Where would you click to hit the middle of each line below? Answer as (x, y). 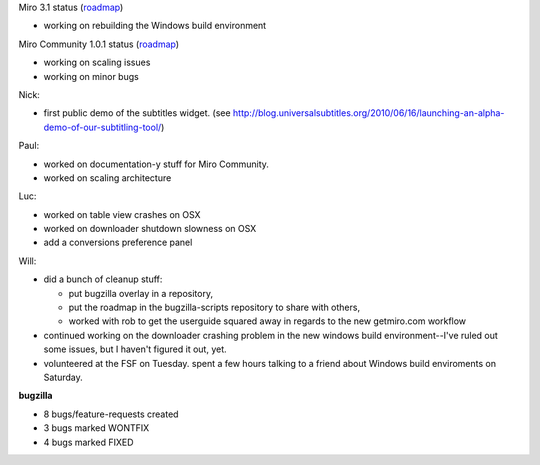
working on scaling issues (97, 62)
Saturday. (63, 377)
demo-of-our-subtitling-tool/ (102, 127)
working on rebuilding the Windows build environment (155, 26)
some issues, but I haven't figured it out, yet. (135, 349)
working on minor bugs (91, 76)
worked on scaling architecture (107, 177)
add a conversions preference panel (118, 242)
